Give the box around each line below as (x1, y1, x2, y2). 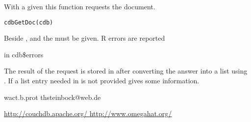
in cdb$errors (4, 49, 44, 59)
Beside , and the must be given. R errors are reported (4, 33, 165, 43)
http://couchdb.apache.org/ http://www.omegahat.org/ (4, 108, 172, 119)
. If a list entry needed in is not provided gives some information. (4, 75, 200, 86)
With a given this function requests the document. (4, 1, 155, 11)
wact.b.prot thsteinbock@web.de (4, 92, 101, 102)
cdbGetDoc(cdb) (4, 19, 53, 26)
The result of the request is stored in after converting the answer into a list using (4, 66, 248, 76)
